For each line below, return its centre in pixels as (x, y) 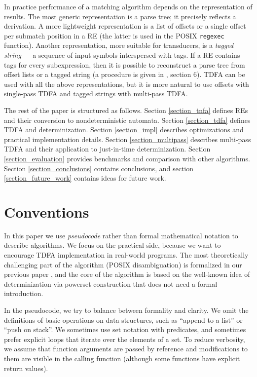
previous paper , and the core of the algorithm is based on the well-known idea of (127, 274)
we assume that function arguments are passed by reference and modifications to (126, 349)
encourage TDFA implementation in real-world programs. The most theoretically (126, 255)
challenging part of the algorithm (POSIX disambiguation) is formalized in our (123, 264)
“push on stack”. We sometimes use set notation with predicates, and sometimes (125, 329)
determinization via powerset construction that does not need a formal (111, 283)
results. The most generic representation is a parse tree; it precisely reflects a (120, 16)
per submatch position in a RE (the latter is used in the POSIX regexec (114, 35)
